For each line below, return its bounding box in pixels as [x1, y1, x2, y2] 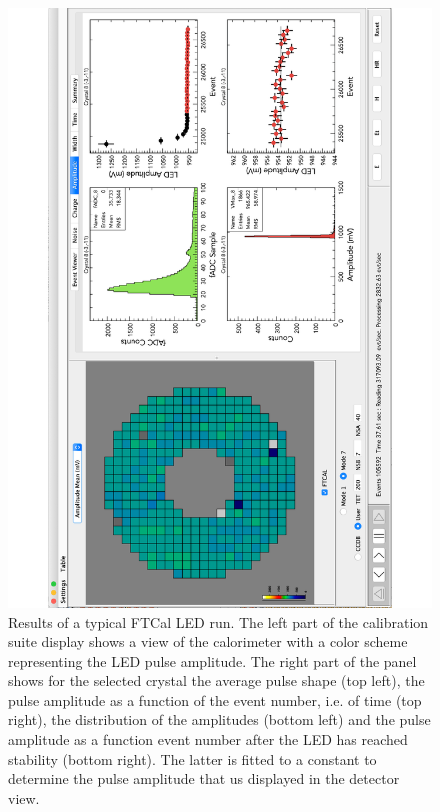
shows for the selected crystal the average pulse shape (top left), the [8, 670, 425, 691]
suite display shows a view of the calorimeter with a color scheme [8, 631, 408, 652]
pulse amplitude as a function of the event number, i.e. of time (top [8, 689, 422, 710]
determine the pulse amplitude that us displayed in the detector [8, 768, 400, 789]
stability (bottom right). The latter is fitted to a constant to [8, 748, 377, 769]
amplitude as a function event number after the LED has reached [8, 729, 408, 750]
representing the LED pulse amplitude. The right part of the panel [8, 650, 417, 671]
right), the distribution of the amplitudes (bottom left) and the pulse [8, 709, 431, 730]
